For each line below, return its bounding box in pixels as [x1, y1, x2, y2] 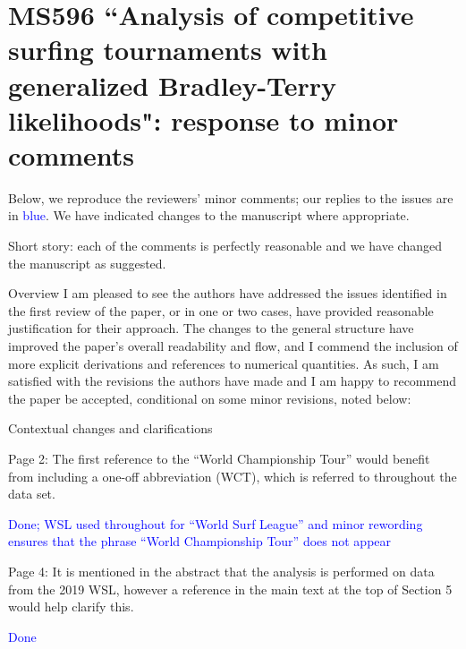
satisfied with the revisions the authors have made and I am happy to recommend [8, 371, 456, 390]
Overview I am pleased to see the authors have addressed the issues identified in [8, 284, 447, 303]
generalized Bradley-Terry [8, 66, 337, 103]
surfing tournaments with [8, 31, 327, 68]
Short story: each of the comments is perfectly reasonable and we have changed [8, 236, 442, 255]
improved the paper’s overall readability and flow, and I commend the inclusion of [8, 337, 458, 355]
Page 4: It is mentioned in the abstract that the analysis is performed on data [8, 561, 435, 580]
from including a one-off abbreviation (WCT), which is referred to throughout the [8, 466, 457, 485]
